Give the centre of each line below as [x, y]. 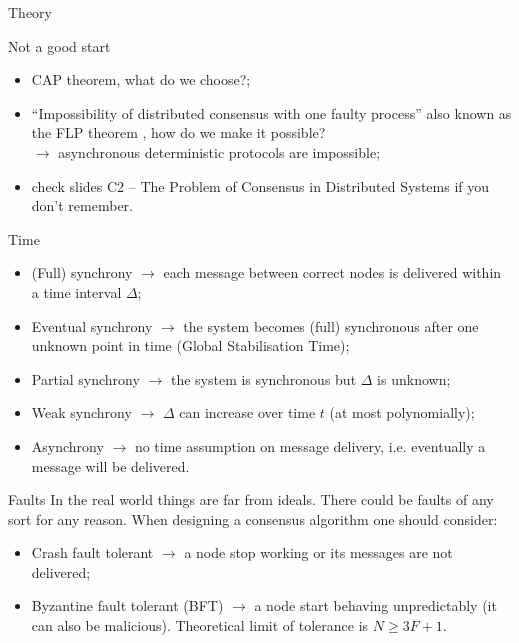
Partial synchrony [85, 378]
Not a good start [59, 45]
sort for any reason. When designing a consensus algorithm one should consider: [253, 518]
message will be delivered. [110, 465]
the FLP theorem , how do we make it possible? [178, 132]
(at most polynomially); [402, 412]
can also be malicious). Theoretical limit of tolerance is [200, 625]
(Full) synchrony [82, 272]
